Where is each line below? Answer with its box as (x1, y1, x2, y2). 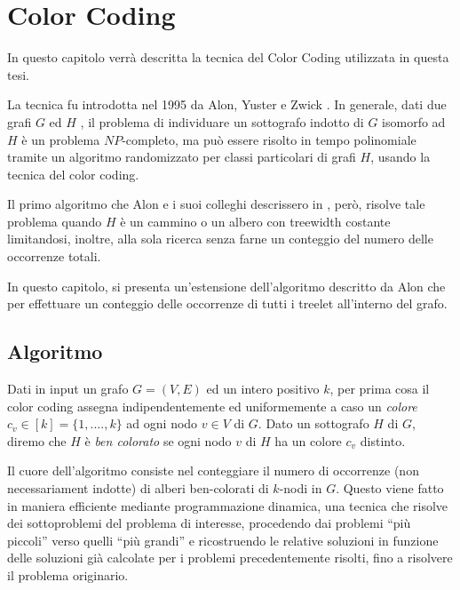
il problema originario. (7, 565, 129, 584)
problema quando (7, 211, 102, 230)
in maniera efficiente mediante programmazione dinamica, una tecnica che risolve (7, 496, 448, 514)
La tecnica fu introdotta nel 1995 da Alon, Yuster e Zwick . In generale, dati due (7, 95, 447, 114)
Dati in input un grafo (7, 379, 129, 398)
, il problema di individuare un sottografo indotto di (80, 112, 364, 131)
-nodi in (279, 479, 322, 498)
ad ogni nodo (126, 414, 198, 433)
